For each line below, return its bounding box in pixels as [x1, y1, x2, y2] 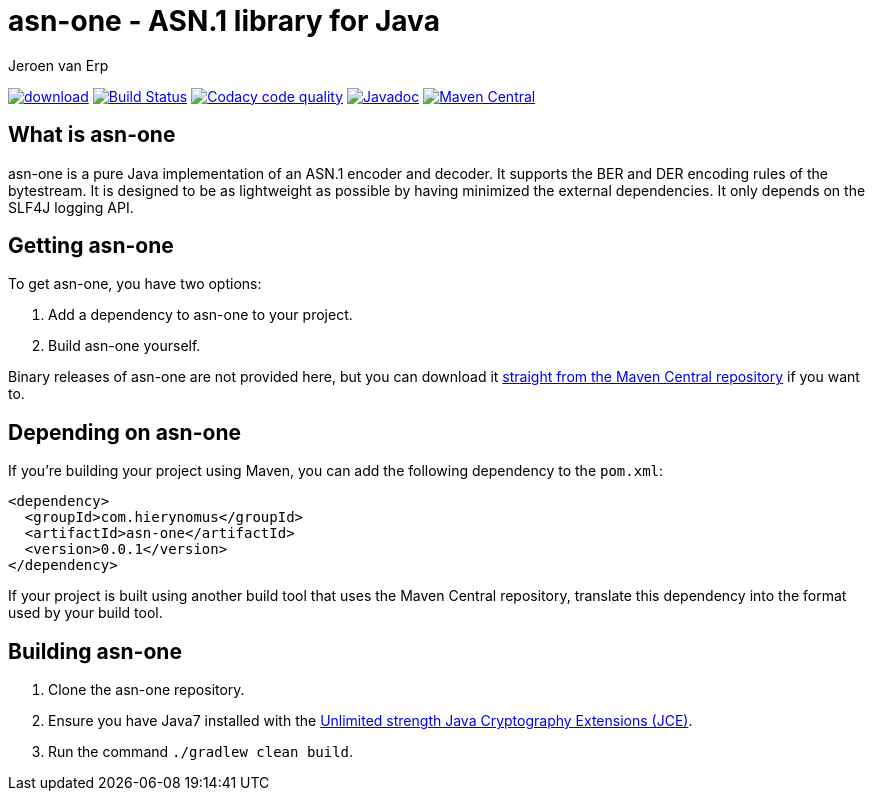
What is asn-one [8, 122, 176, 148]
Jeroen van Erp [8, 56, 109, 74]
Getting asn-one [8, 233, 174, 259]
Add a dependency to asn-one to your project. [48, 306, 353, 324]
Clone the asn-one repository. [48, 681, 245, 699]
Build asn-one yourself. [48, 337, 201, 355]
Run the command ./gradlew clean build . [48, 743, 354, 761]
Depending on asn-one [8, 419, 241, 445]
